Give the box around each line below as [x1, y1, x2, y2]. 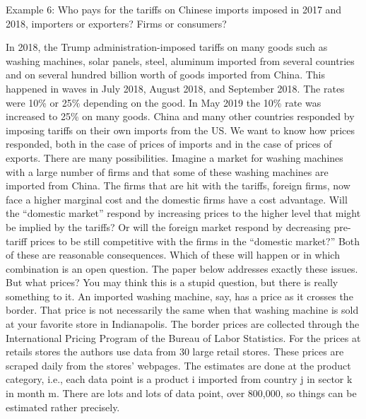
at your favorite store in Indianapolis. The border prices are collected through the [6, 317, 360, 331]
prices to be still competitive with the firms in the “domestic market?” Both [30, 233, 360, 248]
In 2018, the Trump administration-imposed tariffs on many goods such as [6, 40, 328, 54]
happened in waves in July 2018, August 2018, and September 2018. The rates [6, 81, 345, 95]
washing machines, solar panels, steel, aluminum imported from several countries [6, 53, 355, 68]
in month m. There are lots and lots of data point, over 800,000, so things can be [6, 386, 357, 401]
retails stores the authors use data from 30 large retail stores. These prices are [6, 344, 344, 359]
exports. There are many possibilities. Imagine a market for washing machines [6, 150, 343, 165]
